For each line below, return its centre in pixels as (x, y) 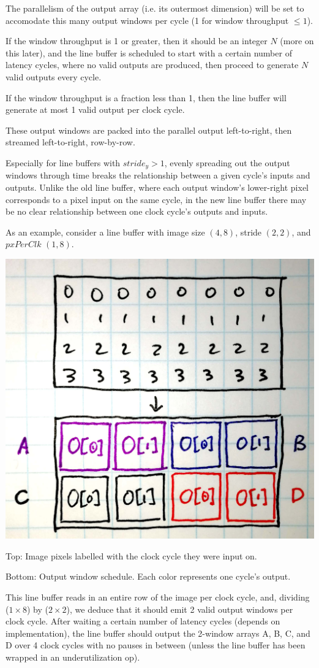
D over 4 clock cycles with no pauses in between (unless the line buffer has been (156, 645)
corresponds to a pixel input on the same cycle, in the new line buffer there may (156, 199)
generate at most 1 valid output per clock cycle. (95, 109)
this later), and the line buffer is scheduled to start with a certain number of (149, 52)
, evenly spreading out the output (227, 162)
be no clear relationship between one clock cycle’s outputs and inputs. (137, 211)
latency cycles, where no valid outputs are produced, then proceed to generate (152, 65)
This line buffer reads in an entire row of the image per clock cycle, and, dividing (158, 597)
